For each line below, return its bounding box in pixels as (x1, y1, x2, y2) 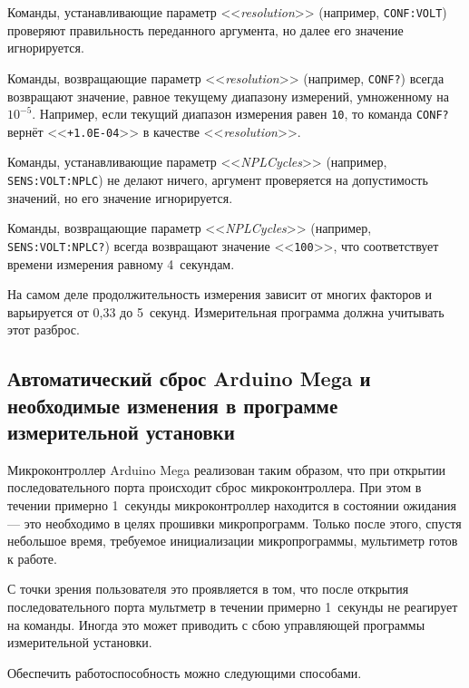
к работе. (7, 548, 57, 567)
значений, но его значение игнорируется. (7, 188, 233, 207)
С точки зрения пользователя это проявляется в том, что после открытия (7, 579, 409, 598)
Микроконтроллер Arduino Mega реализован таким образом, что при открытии (7, 460, 446, 479)
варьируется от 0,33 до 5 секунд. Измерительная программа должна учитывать (7, 302, 445, 321)
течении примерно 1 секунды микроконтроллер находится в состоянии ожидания (7, 496, 457, 515)
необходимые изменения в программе (7, 391, 338, 419)
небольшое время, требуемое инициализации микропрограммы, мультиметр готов (7, 531, 458, 550)
